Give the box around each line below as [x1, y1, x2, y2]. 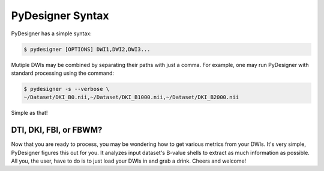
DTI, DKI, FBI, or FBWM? [11, 125, 103, 135]
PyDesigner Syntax [11, 9, 109, 22]
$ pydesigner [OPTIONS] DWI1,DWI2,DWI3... [23, 45, 151, 53]
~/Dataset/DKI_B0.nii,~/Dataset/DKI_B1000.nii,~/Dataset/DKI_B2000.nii [23, 94, 239, 101]
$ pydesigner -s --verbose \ [23, 85, 110, 92]
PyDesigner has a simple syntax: [11, 30, 92, 37]
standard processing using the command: [11, 69, 114, 77]
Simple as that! [11, 109, 48, 117]
